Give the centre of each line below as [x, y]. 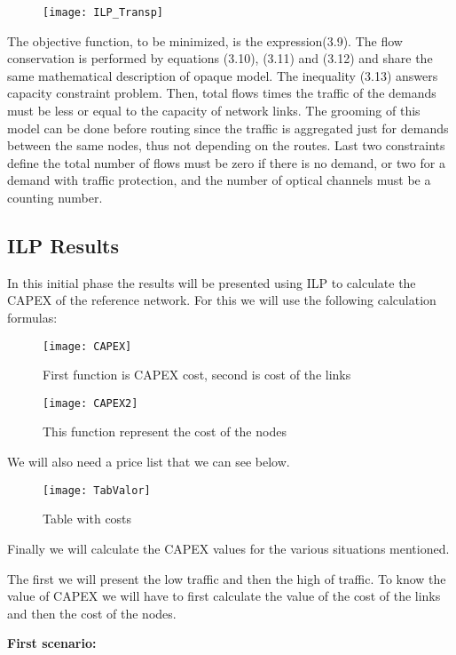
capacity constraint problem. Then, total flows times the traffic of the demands [222, 93]
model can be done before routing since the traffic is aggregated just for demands [228, 128]
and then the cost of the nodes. [92, 613]
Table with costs [87, 519]
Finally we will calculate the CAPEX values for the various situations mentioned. [228, 548]
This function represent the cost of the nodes [165, 431]
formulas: [32, 317]
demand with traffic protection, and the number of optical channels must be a [219, 180]
